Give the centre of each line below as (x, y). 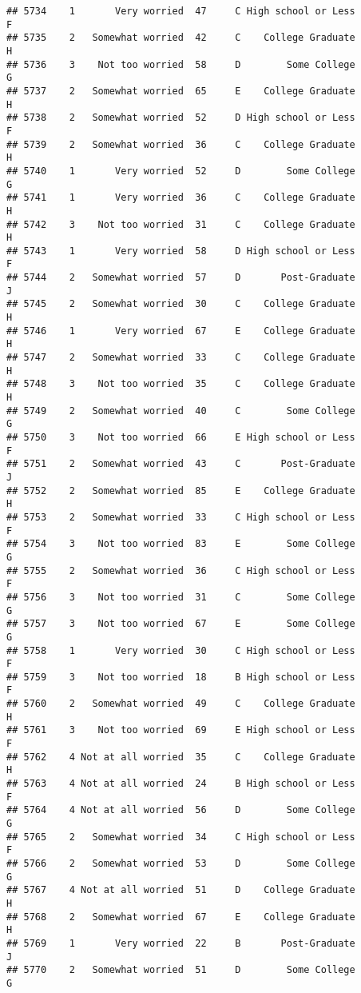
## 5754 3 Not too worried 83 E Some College (181, 544)
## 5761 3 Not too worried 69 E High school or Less (181, 730)
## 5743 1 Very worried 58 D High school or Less (181, 251)
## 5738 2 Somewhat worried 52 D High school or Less (181, 118)
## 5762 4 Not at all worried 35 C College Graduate (181, 757)
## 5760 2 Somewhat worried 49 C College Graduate (181, 704)
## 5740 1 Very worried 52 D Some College (181, 171)
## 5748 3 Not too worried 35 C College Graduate (181, 384)
